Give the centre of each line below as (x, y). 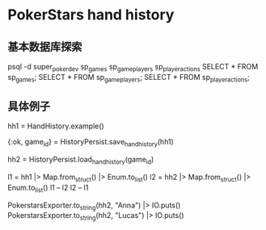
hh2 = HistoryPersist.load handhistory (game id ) (81, 161)
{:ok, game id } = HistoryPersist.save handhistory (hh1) (91, 143)
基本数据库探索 (45, 46)
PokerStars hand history (91, 15)
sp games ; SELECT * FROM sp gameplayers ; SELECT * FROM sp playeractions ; (129, 78)
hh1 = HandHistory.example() (56, 126)
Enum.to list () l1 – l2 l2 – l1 (48, 188)
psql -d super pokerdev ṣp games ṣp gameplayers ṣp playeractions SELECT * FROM (133, 68)
